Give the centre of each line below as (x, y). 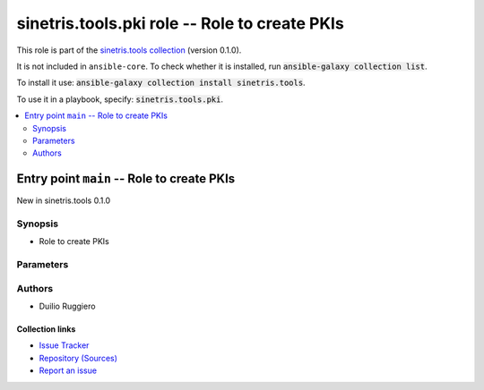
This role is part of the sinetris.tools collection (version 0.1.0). (129, 50)
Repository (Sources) (78, 358)
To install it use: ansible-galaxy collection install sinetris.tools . (161, 83)
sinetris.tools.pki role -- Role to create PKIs (180, 23)
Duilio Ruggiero (67, 306)
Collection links (46, 329)
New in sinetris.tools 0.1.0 (64, 200)
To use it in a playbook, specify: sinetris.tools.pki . (120, 99)
